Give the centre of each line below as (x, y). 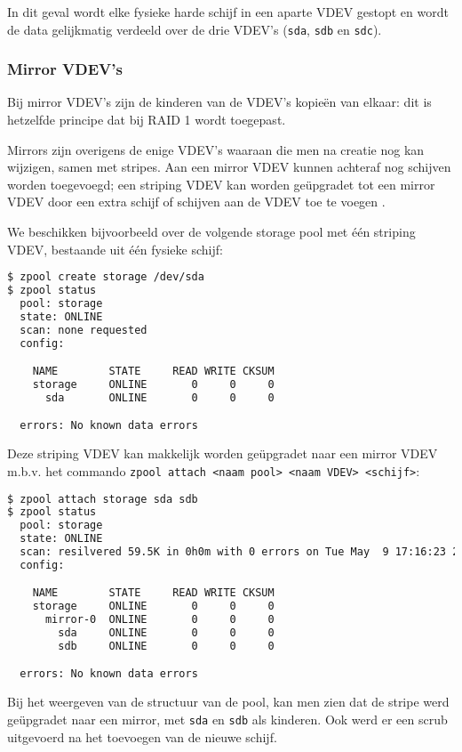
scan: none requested (84, 330)
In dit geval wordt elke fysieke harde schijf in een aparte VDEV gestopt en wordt (228, 12)
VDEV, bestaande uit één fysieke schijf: (115, 249)
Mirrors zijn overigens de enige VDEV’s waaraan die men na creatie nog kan (216, 149)
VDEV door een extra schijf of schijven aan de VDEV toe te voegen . (196, 202)
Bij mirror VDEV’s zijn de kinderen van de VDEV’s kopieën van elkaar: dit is (219, 102)
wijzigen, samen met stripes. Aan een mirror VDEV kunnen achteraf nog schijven (229, 167)
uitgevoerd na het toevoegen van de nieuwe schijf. (142, 736)
